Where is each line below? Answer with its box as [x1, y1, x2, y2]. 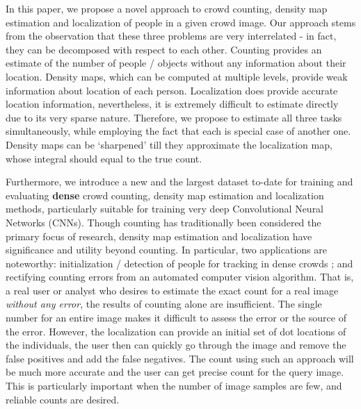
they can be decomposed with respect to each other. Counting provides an [6, 42, 322, 56]
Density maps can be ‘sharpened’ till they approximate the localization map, [6, 137, 332, 151]
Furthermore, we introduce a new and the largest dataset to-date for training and [6, 174, 353, 189]
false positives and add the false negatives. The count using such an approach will [6, 351, 354, 365]
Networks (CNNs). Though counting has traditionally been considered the [6, 215, 321, 229]
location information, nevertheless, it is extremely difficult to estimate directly [6, 97, 339, 111]
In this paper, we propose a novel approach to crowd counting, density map [6, 1, 328, 15]
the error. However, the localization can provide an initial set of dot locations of [6, 324, 346, 338]
